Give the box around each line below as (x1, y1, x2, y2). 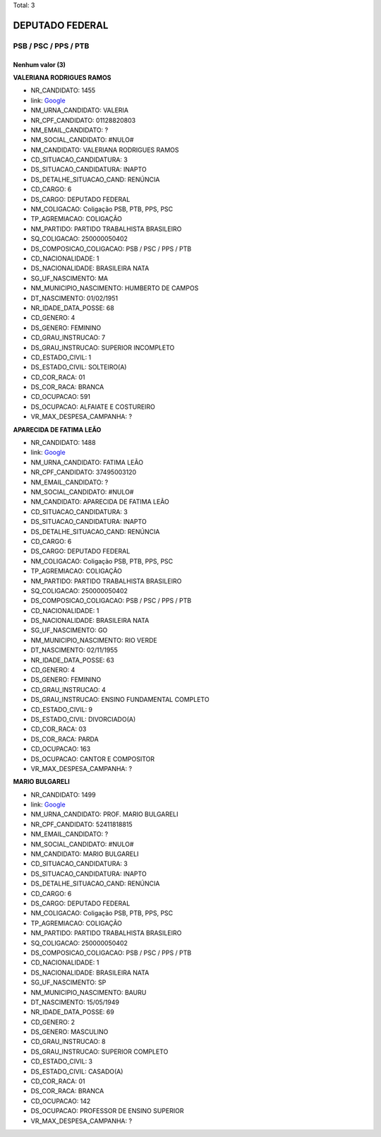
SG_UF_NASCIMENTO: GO (30, 626, 108, 635)
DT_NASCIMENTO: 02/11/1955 (30, 646, 118, 655)
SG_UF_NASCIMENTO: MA (30, 274, 109, 282)
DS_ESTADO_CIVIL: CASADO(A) (30, 1067, 123, 1076)
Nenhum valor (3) (13, 60, 66, 69)
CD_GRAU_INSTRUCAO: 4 (30, 685, 106, 693)
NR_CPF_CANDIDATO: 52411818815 (30, 820, 133, 828)
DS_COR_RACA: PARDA (30, 734, 99, 743)
